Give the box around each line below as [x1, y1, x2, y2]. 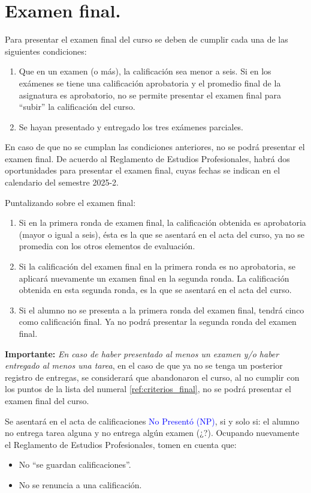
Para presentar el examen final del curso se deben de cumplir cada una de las [5, 33, 288, 46]
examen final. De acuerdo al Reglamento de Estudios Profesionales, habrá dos [5, 152, 290, 165]
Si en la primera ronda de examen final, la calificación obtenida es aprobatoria [19, 216, 306, 229]
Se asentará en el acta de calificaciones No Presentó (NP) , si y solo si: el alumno [5, 414, 300, 427]
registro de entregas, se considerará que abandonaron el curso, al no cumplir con [5, 371, 300, 383]
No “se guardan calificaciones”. [19, 458, 131, 471]
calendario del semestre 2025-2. [5, 176, 119, 189]
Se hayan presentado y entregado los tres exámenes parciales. [19, 120, 244, 133]
